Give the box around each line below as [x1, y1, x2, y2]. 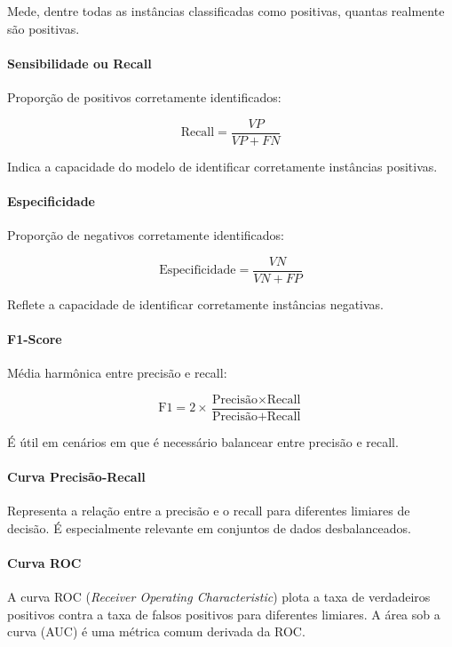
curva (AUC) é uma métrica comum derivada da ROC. [7, 622, 305, 641]
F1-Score [7, 329, 62, 347]
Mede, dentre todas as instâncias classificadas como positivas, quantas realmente [7, 2, 445, 20]
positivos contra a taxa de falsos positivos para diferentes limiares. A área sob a [7, 604, 440, 623]
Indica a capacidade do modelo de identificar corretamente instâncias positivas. [7, 156, 438, 175]
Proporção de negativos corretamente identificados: [7, 226, 285, 244]
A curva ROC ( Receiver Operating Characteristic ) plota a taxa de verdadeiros [7, 587, 431, 606]
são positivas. [7, 19, 80, 37]
